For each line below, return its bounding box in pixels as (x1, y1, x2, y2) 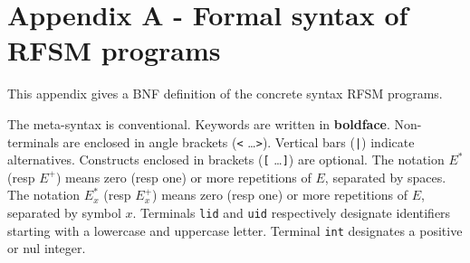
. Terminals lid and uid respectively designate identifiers (132, 203, 451, 221)
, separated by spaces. (324, 167, 446, 186)
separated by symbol (7, 203, 121, 221)
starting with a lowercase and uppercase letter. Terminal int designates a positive (7, 221, 463, 240)
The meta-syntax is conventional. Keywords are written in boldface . (7, 114, 390, 133)
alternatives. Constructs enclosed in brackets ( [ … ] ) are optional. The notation (7, 150, 445, 169)
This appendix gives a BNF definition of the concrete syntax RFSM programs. (7, 84, 443, 103)
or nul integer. (7, 239, 86, 258)
